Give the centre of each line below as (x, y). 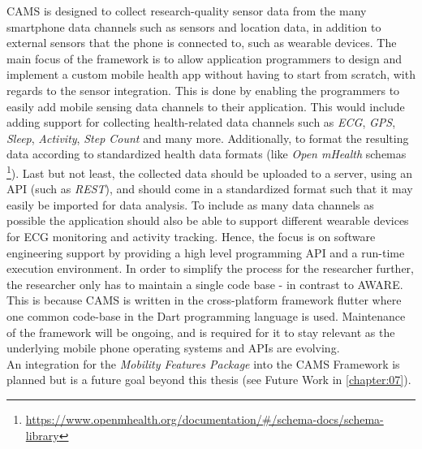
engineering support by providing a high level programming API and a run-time (206, 252)
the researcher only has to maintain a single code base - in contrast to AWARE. (205, 284)
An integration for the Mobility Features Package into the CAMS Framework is (203, 363)
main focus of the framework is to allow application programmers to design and (205, 58)
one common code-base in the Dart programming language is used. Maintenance (206, 315)
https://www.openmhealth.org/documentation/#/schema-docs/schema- (205, 419)
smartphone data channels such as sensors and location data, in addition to (194, 26)
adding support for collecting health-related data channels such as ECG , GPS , (201, 122)
